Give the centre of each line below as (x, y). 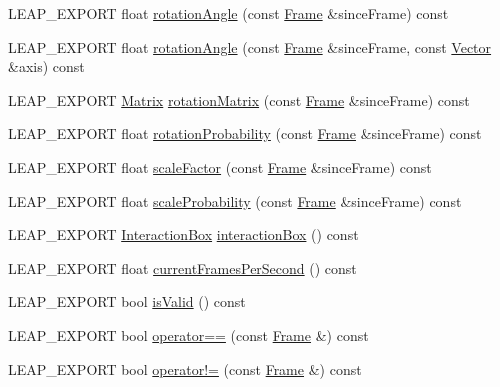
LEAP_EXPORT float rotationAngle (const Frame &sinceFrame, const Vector (250, 46)
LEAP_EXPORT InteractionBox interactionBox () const (183, 234)
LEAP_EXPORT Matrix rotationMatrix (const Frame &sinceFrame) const (239, 99)
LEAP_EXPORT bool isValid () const (127, 301)
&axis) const (46, 66)
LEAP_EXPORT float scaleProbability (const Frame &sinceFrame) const (235, 200)
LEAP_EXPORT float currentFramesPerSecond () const (182, 267)
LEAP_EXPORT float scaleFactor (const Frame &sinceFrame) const (220, 166)
